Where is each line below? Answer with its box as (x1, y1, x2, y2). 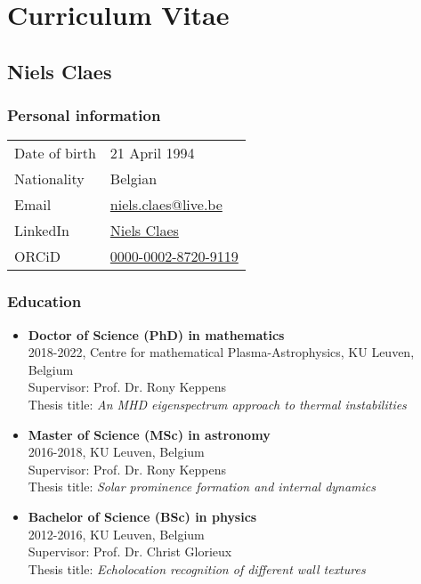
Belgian (109, 168, 158, 190)
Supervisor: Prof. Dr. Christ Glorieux (28, 542, 232, 561)
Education (7, 290, 82, 312)
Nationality (14, 168, 85, 190)
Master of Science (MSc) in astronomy (28, 425, 271, 443)
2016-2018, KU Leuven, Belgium (28, 442, 205, 461)
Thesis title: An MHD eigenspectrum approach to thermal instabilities (28, 394, 407, 413)
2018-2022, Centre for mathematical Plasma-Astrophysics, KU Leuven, (28, 343, 415, 361)
